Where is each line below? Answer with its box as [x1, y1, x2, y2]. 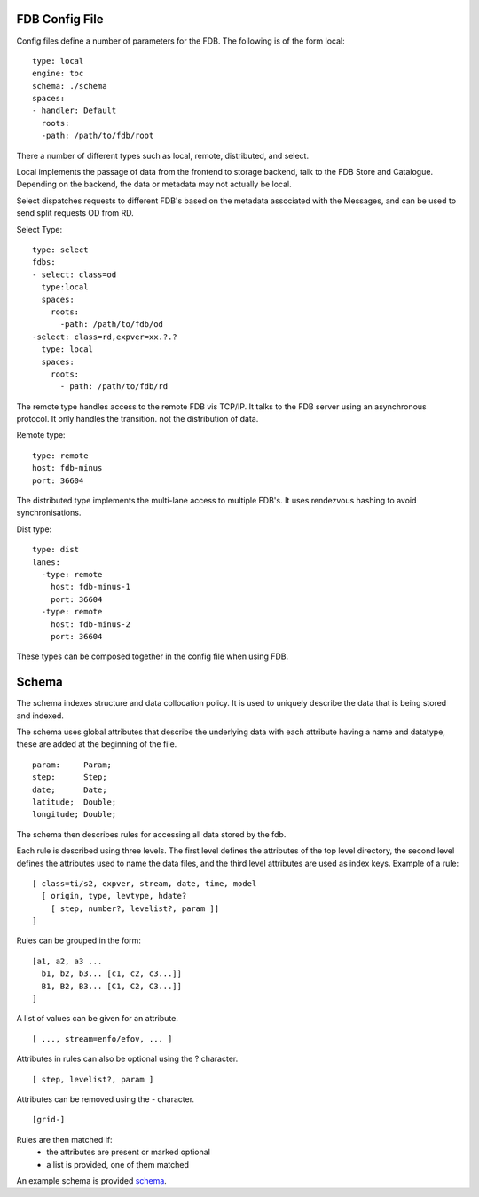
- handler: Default [32, 106, 117, 115]
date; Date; [32, 784, 107, 795]
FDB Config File [16, 12, 104, 27]
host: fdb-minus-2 [50, 619, 131, 630]
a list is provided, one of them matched [46, 1159, 190, 1169]
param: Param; [32, 759, 113, 770]
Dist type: [16, 524, 52, 535]
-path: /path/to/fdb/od [59, 320, 164, 329]
